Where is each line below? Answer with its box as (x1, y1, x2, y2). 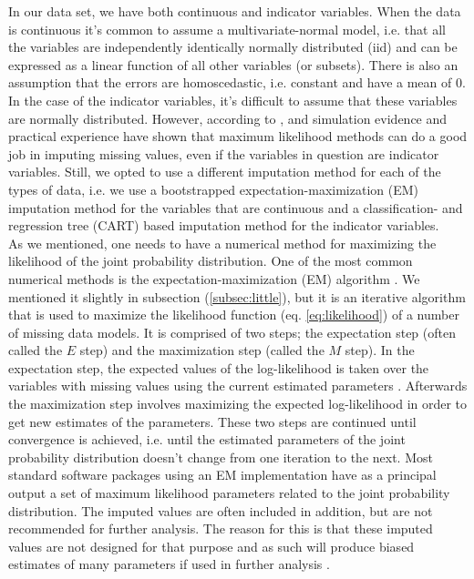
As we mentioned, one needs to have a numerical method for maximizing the (8, 233, 437, 252)
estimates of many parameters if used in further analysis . (8, 554, 330, 574)
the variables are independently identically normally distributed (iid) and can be (8, 37, 458, 56)
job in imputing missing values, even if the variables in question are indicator (8, 144, 439, 163)
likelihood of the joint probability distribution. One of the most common (8, 251, 413, 270)
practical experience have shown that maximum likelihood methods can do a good (8, 127, 468, 146)
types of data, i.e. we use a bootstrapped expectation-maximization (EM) (8, 179, 419, 198)
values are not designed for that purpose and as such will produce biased (8, 536, 415, 555)
